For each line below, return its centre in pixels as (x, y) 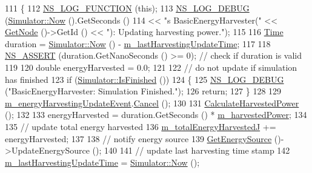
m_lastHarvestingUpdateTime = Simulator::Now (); (102, 162)
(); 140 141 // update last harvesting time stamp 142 (191, 150)
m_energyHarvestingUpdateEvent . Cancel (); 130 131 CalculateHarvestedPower (152, 103)
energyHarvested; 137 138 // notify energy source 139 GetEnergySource (138, 138)
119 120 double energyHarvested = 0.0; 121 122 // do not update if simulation (151, 67)
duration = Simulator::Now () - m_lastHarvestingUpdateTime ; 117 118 (138, 43)
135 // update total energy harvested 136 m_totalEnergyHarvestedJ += (141, 126)
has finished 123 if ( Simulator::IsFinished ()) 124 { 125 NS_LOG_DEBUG (144, 79)
